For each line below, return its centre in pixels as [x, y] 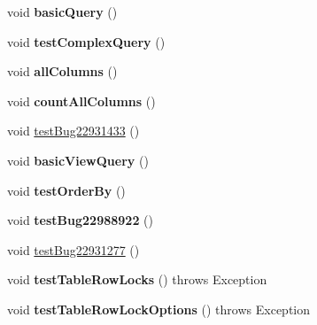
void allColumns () [62, 71]
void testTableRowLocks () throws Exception [137, 279]
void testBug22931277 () [73, 249]
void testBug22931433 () [73, 131]
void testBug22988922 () [81, 220]
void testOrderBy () [66, 190]
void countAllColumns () [81, 101]
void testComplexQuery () [86, 41]
